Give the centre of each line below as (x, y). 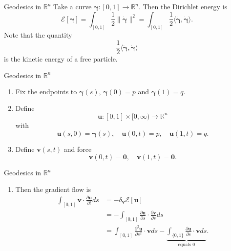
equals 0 (187, 244)
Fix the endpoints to (46, 92)
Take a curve (73, 6)
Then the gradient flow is (53, 189)
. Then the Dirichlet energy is (183, 6)
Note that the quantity (38, 35)
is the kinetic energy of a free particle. (61, 59)
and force (78, 149)
